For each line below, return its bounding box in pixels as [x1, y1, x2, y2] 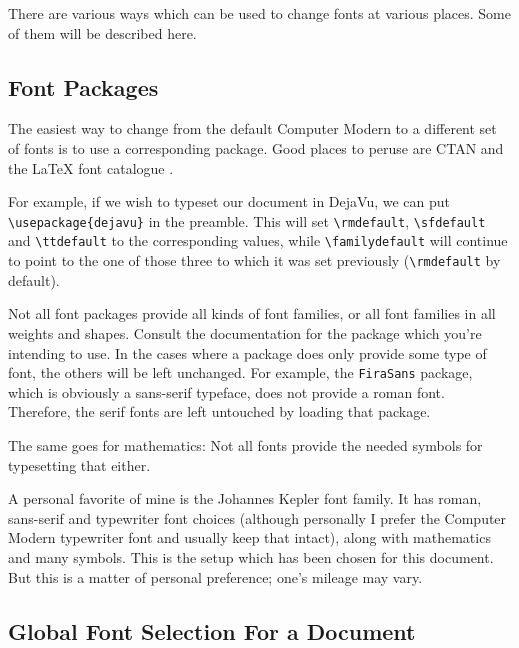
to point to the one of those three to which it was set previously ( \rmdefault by [8, 250, 501, 271]
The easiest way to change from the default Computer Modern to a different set [8, 118, 497, 139]
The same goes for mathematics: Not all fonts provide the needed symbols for [8, 434, 483, 455]
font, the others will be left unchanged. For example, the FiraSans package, [8, 362, 473, 383]
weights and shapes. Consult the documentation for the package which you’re [8, 322, 482, 343]
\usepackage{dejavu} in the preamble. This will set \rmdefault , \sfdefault [8, 210, 486, 231]
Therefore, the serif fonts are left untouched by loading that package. [8, 401, 431, 422]
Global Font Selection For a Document [8, 615, 416, 646]
